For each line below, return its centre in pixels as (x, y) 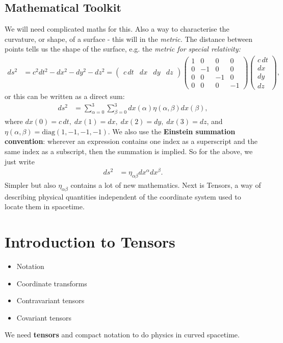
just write (20, 161)
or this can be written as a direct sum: (65, 96)
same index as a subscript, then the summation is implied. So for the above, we (129, 151)
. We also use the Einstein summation (172, 131)
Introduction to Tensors (90, 242)
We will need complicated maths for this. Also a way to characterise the (117, 29)
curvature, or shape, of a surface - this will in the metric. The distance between (129, 39)
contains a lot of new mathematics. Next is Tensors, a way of (166, 185)
